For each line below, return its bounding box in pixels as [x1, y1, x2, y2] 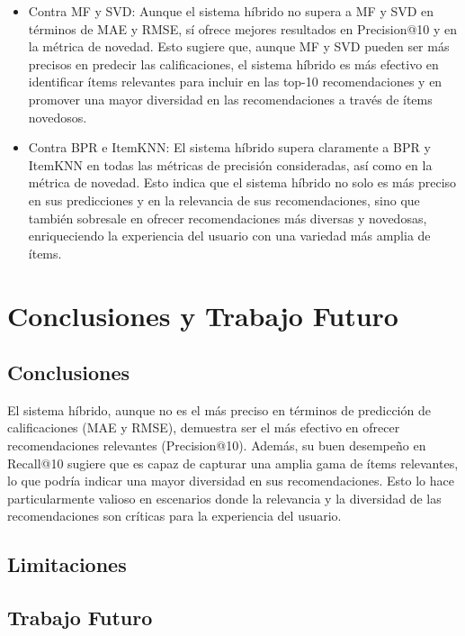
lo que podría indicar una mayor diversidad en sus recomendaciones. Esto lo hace [7, 471, 454, 490]
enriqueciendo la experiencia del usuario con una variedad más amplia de [28, 226, 431, 245]
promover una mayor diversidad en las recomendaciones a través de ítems [28, 89, 433, 108]
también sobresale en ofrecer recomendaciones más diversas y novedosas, [28, 208, 427, 227]
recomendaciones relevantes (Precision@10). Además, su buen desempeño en [7, 436, 426, 455]
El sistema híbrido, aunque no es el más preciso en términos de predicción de [7, 400, 431, 419]
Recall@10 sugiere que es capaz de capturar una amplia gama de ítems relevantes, [7, 453, 459, 472]
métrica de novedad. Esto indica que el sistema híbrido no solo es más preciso [28, 173, 457, 192]
